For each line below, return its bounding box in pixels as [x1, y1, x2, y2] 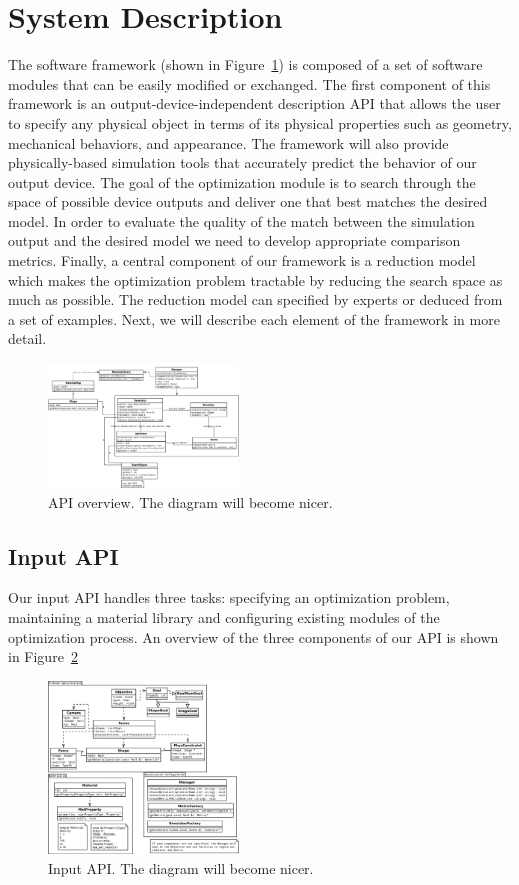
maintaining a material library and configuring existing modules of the [8, 607, 440, 628]
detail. [8, 328, 47, 349]
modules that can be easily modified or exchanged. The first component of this [8, 73, 491, 94]
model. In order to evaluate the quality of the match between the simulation [8, 210, 475, 231]
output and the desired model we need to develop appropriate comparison [8, 230, 461, 251]
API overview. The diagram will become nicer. [48, 491, 333, 512]
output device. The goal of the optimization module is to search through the [8, 171, 476, 192]
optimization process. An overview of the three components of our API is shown [8, 626, 499, 647]
